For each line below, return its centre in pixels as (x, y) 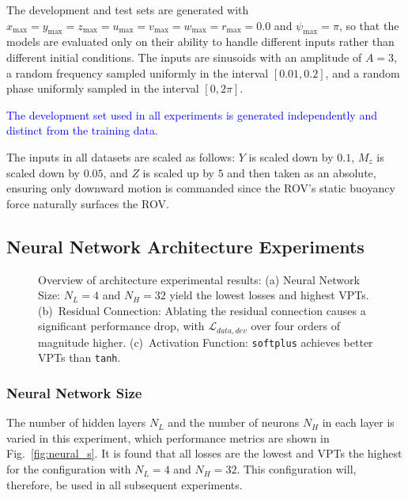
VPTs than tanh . (79, 357)
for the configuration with (69, 469)
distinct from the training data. (82, 130)
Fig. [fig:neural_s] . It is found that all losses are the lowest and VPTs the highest (204, 453)
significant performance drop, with (121, 326)
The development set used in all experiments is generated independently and (192, 114)
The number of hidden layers (76, 422)
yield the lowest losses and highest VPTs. (269, 295)
